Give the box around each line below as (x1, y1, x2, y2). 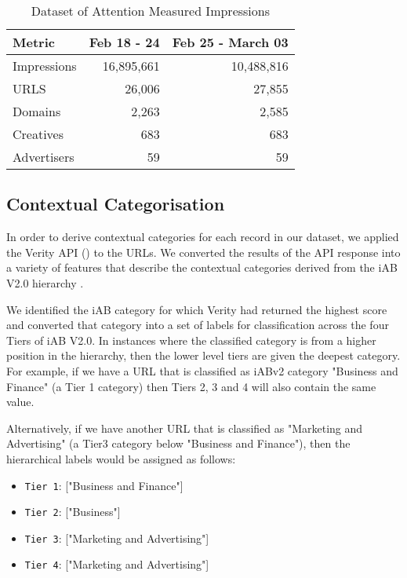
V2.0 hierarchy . (6, 274, 84, 291)
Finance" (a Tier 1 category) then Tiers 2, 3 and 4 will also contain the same (6, 378, 376, 394)
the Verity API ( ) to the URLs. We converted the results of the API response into (6, 243, 401, 260)
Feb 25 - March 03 (172, 33, 289, 51)
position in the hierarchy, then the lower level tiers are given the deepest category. (6, 347, 401, 364)
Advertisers (13, 148, 74, 166)
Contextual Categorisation (6, 192, 225, 216)
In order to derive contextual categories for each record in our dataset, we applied (6, 229, 399, 245)
